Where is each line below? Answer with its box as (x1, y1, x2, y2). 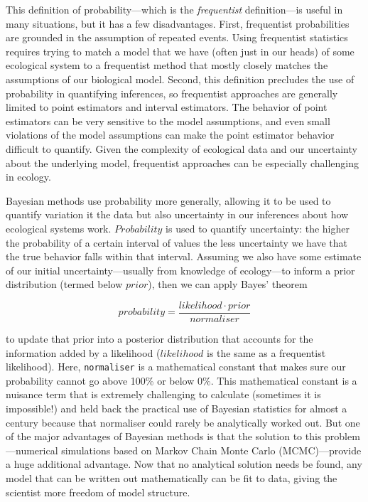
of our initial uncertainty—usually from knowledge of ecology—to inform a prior (6, 262, 355, 277)
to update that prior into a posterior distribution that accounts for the (6, 331, 313, 346)
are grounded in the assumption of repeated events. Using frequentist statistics (6, 30, 348, 45)
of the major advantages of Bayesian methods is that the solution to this (6, 429, 322, 444)
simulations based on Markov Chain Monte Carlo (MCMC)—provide (61, 442, 362, 457)
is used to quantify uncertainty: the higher (166, 220, 350, 235)
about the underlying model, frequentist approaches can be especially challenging (6, 155, 359, 170)
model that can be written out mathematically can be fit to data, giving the (6, 470, 337, 485)
